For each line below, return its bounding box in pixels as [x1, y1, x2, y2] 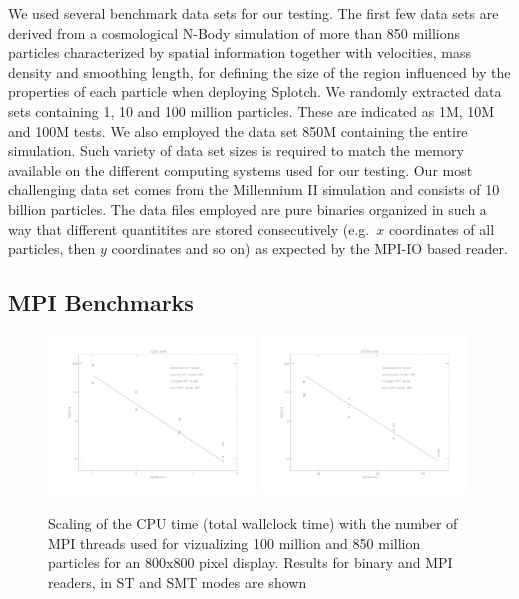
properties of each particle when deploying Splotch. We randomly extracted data [8, 81, 502, 102]
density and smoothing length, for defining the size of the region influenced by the [8, 61, 511, 82]
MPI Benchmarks [8, 287, 194, 318]
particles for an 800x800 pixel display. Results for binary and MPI [48, 552, 453, 573]
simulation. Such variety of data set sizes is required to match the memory [8, 140, 464, 161]
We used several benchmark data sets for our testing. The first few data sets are [8, 3, 499, 23]
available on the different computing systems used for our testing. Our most [8, 159, 473, 180]
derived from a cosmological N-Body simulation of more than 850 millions [8, 22, 461, 43]
